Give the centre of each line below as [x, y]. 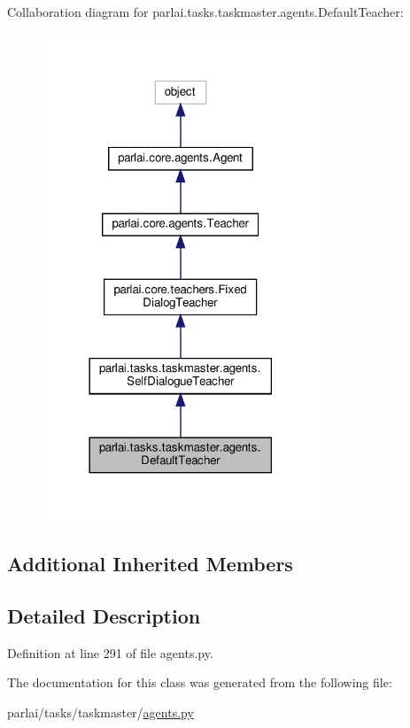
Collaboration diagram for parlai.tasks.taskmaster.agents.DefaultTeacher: [205, 12]
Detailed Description [104, 615]
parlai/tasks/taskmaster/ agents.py [101, 712]
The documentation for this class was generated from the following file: [200, 682]
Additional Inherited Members [150, 564]
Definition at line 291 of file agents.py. [110, 652]
